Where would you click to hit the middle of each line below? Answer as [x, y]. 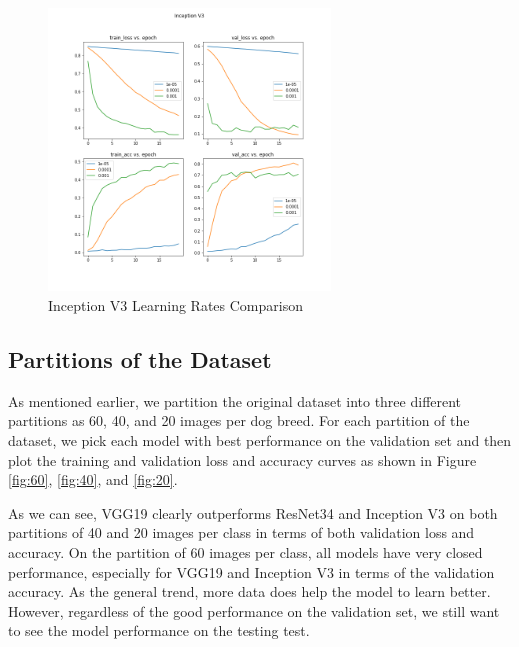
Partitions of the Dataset [140, 359]
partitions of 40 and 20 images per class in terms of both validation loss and [241, 532]
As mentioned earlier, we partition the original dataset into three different [235, 400]
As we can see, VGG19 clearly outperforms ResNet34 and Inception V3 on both [253, 512]
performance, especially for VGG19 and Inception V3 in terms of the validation [251, 571]
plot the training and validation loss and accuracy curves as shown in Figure [242, 459]
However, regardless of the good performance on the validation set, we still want [254, 610]
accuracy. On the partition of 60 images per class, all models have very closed [245, 552]
